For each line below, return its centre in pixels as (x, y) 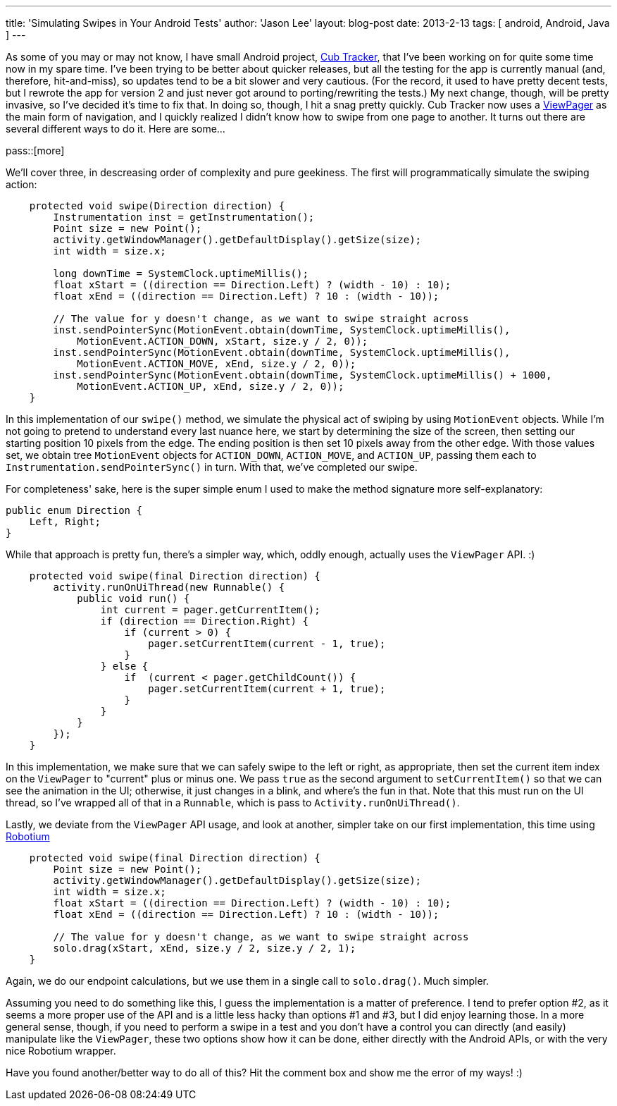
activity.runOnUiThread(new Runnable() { (169, 587)
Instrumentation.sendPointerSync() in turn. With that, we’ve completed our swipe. (212, 467)
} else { (124, 666)
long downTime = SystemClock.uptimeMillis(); (181, 274)
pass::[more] (35, 150)
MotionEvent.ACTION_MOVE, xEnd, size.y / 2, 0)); (217, 364)
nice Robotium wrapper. (61, 1051)
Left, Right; (65, 522)
